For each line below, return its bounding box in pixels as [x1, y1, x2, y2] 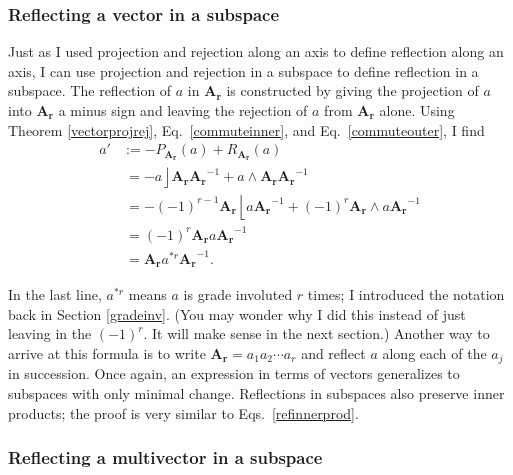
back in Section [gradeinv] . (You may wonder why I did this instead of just [8, 303, 466, 324]
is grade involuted [183, 284, 293, 305]
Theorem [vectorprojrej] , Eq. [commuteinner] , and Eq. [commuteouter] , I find [8, 119, 485, 140]
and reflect [301, 342, 366, 363]
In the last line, [8, 284, 102, 305]
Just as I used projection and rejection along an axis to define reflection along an [8, 41, 504, 62]
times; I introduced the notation [307, 284, 505, 305]
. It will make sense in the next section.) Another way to [143, 323, 490, 344]
